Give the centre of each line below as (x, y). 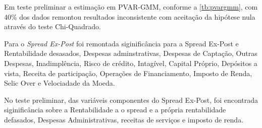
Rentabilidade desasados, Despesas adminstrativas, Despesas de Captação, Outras (131, 53)
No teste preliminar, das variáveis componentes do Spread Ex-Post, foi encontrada (131, 100)
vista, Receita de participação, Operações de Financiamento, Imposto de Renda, (128, 73)
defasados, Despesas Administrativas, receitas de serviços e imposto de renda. (124, 119)
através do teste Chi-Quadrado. (53, 26)
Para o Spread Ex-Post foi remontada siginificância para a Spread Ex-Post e (121, 43)
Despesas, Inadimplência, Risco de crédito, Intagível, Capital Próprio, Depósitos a (131, 63)
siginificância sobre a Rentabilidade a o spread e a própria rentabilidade (115, 110)
